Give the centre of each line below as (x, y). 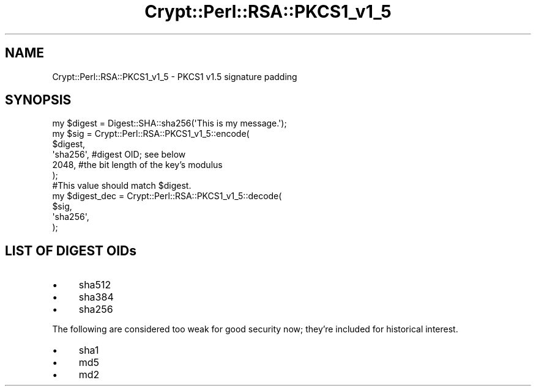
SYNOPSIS (38, 100)
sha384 (96, 297)
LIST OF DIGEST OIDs (71, 250)
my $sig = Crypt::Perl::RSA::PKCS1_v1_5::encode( (151, 134)
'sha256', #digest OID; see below (119, 155)
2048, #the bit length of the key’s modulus (137, 165)
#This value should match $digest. (122, 186)
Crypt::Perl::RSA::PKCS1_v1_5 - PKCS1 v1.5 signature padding (175, 76)
